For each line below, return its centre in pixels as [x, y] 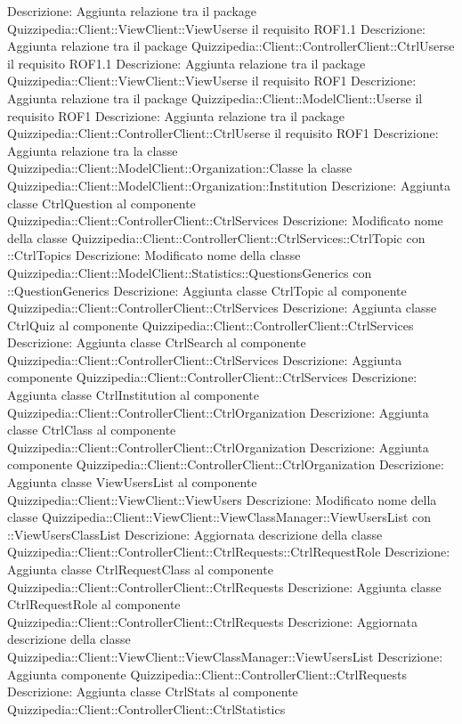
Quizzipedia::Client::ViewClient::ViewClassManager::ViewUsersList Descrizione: [225, 656]
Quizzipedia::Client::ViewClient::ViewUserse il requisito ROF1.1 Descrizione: [217, 28]
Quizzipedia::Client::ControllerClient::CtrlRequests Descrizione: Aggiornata [212, 621]
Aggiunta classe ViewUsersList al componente [132, 482]
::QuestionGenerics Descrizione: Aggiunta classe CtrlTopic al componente [207, 290]
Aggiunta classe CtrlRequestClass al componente [140, 569]
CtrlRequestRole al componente [94, 604]
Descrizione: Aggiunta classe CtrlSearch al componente [157, 342]
